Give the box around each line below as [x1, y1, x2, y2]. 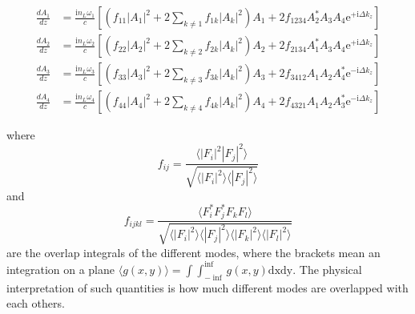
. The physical [292, 260, 362, 277]
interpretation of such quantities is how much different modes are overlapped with [6, 279, 409, 296]
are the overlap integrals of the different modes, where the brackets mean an [6, 244, 381, 260]
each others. [6, 295, 65, 312]
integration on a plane [6, 260, 115, 277]
